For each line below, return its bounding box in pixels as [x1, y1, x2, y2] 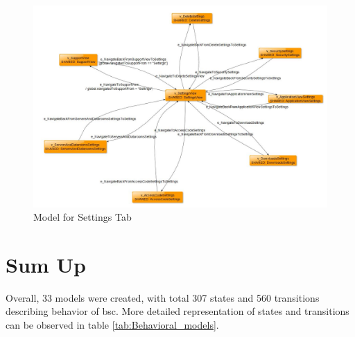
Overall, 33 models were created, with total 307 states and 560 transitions [6, 290, 320, 304]
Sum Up [6, 250, 87, 278]
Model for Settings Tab [33, 210, 132, 224]
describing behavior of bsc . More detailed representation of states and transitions [6, 304, 349, 318]
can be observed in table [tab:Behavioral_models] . [6, 318, 219, 331]
